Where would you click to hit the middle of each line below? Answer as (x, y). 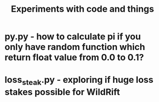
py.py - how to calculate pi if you (73, 37)
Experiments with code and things (82, 9)
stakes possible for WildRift (62, 92)
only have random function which (75, 47)
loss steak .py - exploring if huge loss (79, 81)
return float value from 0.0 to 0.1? (74, 58)
